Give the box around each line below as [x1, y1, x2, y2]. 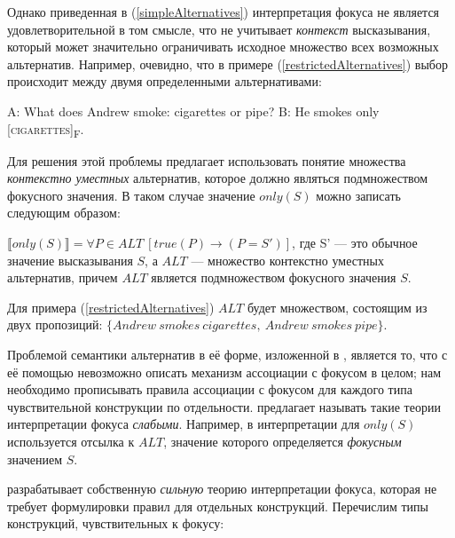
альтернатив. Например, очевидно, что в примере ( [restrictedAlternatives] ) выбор [7, 54, 448, 73]
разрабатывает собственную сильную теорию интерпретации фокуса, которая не [7, 479, 437, 498]
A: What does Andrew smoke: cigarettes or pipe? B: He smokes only [7, 101, 380, 120]
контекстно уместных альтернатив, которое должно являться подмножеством [7, 169, 428, 187]
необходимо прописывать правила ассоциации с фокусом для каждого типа [7, 380, 412, 399]
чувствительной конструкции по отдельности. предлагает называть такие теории [7, 397, 441, 415]
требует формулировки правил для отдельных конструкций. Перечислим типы [7, 496, 428, 515]
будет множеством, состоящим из [247, 297, 428, 316]
